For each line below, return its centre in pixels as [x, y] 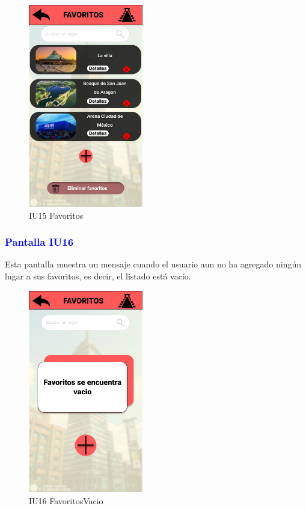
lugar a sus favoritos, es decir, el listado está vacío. [98, 276]
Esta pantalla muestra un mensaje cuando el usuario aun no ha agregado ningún [153, 264]
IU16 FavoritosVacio [66, 501]
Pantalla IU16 [39, 242]
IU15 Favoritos [56, 215]
